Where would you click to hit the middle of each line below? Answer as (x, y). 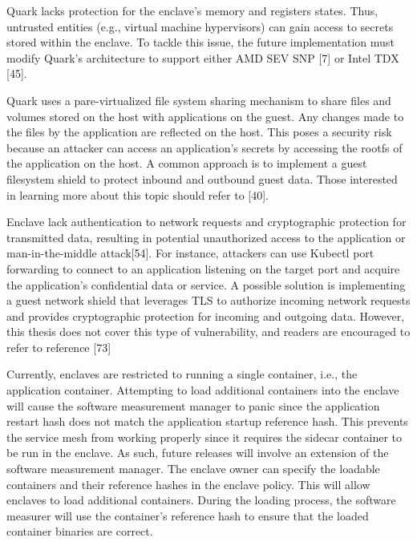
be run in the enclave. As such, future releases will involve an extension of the (198, 453)
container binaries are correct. (80, 531)
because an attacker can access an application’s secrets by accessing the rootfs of (204, 147)
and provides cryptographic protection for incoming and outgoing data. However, (206, 315)
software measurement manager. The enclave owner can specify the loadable (193, 469)
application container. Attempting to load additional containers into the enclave (203, 390)
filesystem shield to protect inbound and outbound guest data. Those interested (202, 178)
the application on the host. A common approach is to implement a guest (187, 163)
